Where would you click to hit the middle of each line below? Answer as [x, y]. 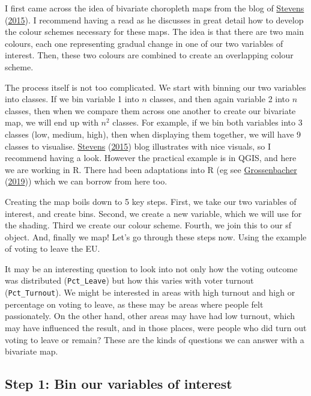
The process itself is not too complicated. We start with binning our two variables [155, 87]
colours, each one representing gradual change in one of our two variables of [144, 43]
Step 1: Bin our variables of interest [119, 384]
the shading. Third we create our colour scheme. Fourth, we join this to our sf [148, 225]
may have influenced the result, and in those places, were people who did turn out [156, 327]
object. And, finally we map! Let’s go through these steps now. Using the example [156, 236]
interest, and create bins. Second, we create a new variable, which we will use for [153, 213]
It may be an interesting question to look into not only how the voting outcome [151, 268]
